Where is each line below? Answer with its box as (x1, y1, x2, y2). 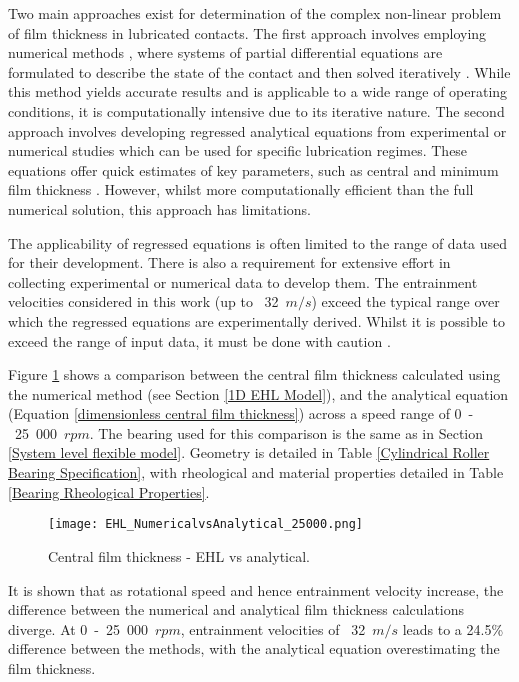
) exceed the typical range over (311, 291, 500, 312)
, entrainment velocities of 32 (180, 618, 366, 639)
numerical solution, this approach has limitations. (8, 198, 311, 219)
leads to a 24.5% (402, 618, 504, 639)
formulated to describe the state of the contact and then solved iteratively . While (8, 61, 511, 82)
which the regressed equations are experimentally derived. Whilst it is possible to (8, 310, 505, 331)
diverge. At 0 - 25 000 (8, 618, 149, 639)
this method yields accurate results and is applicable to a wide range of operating (8, 81, 508, 102)
